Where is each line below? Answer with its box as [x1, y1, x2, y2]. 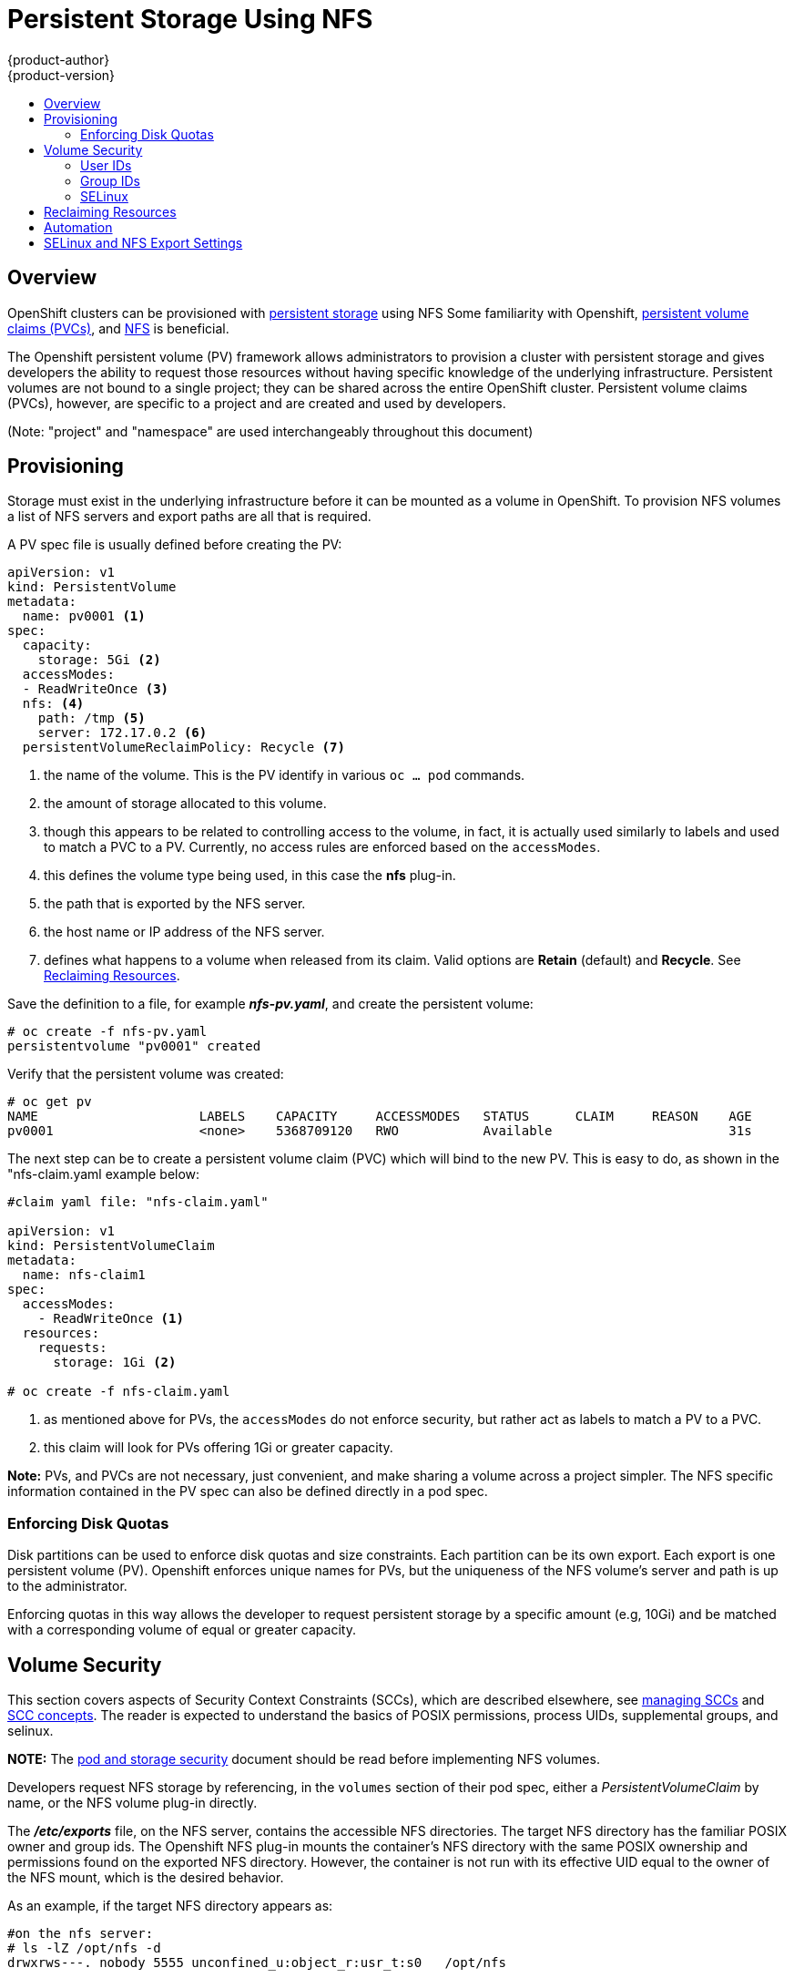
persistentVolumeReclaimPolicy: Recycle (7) [22, 740, 345, 755]
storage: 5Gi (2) [37, 652, 161, 668]
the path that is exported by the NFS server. [44, 896, 306, 912]
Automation [44, 219, 113, 235]
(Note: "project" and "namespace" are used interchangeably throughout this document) [7, 423, 534, 439]
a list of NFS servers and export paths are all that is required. [7, 508, 372, 525]
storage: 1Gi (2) [53, 1355, 177, 1370]
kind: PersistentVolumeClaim [7, 1238, 215, 1254]
